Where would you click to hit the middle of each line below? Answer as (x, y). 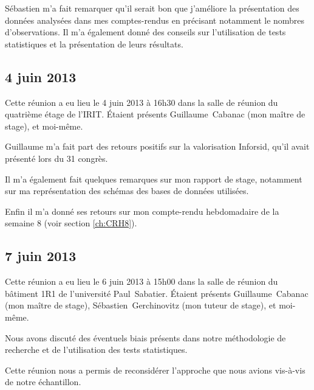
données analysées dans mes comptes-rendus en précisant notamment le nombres (155, 20)
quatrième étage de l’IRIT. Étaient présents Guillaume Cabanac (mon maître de (155, 114)
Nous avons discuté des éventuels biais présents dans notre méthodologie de (145, 337)
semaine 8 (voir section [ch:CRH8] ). (71, 223)
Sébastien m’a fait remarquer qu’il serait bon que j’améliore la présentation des (152, 8)
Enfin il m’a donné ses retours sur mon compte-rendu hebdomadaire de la (142, 211)
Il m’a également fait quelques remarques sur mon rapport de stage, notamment (154, 179)
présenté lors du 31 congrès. (56, 158)
